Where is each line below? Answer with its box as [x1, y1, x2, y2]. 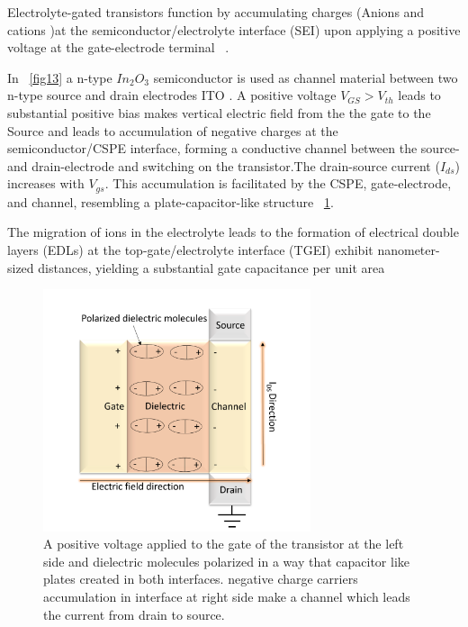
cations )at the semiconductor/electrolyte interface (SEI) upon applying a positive [7, 20, 461, 39]
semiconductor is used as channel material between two [153, 68, 458, 86]
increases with [7, 174, 85, 193]
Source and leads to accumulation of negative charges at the [7, 121, 338, 140]
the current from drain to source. [43, 604, 225, 623]
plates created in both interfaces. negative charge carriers [43, 569, 358, 588]
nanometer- [377, 240, 440, 259]
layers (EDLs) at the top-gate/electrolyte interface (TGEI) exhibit [7, 240, 373, 259]
